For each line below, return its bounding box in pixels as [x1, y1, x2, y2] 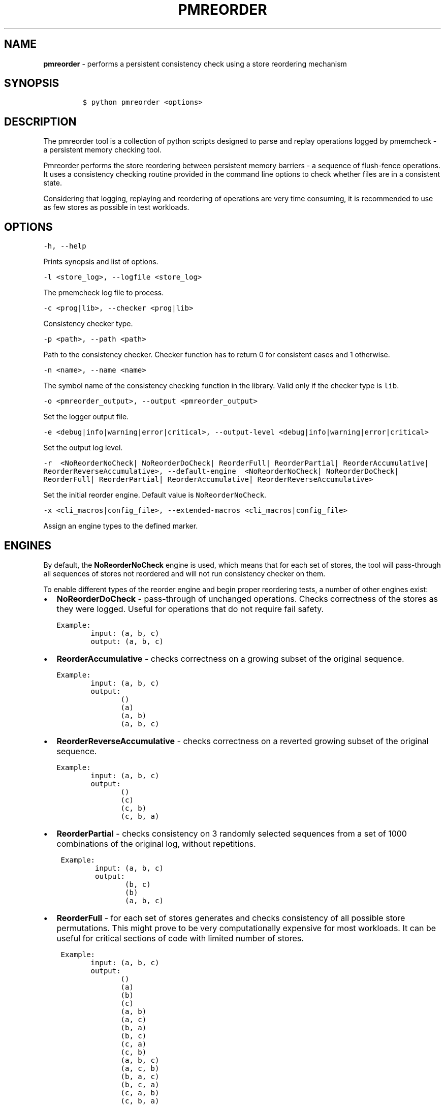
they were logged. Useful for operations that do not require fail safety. [56, 603, 324, 614]
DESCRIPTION [4, 115, 77, 128]
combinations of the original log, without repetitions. [56, 838, 256, 849]
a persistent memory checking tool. [43, 145, 162, 155]
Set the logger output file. [43, 412, 129, 421]
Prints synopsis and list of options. [43, 257, 158, 266]
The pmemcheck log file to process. [43, 288, 164, 297]
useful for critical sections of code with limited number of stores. [56, 933, 304, 943]
